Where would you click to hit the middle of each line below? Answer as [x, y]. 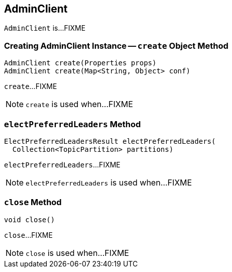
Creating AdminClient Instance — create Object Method [116, 46]
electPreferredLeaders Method [73, 124]
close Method [33, 202]
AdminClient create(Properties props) [80, 63]
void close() [30, 219]
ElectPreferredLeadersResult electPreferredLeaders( [110, 141]
